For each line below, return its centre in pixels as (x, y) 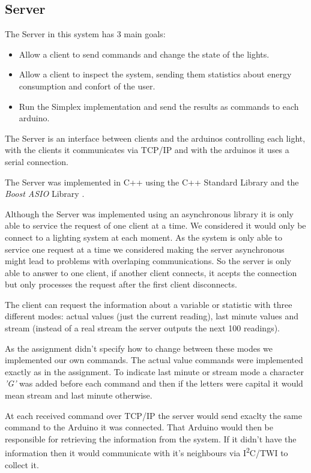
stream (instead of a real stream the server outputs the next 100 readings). (142, 328)
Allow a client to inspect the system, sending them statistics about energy (155, 74)
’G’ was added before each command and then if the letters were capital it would (154, 383)
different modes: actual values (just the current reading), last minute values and (152, 316)
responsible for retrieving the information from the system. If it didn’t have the (151, 438)
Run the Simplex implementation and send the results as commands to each (159, 106)
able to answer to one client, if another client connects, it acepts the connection (151, 272)
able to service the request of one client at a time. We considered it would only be (155, 225)
